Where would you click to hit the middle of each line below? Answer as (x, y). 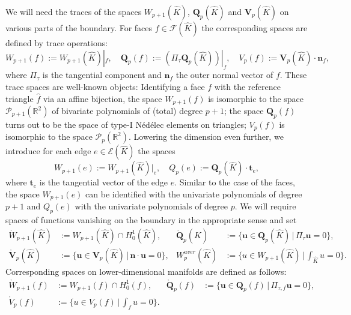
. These (293, 75)
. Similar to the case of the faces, (235, 182)
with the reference (247, 86)
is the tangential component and (102, 75)
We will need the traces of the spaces (74, 11)
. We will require (265, 206)
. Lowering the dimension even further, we (206, 136)
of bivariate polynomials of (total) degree (127, 111)
